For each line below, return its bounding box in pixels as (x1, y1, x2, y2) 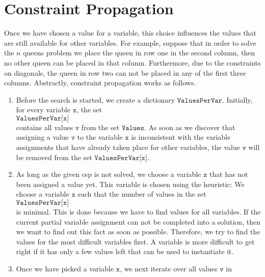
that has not (209, 169, 248, 179)
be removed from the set (16, 151, 92, 162)
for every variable (16, 104, 71, 115)
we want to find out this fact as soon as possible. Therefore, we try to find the (16, 226, 260, 237)
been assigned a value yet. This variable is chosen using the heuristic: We (16, 178, 245, 189)
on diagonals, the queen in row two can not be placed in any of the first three (4, 67, 246, 78)
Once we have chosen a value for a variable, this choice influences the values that (4, 27, 256, 38)
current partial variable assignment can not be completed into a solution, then (16, 216, 260, 227)
